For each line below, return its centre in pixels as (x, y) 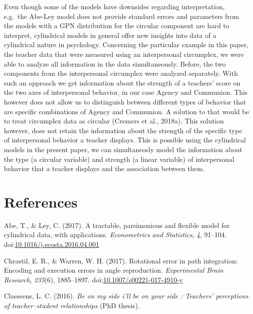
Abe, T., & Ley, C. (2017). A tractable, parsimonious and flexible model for (117, 225)
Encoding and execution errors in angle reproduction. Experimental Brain (114, 270)
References (41, 201)
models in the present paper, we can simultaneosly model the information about (123, 149)
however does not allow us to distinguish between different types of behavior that (125, 101)
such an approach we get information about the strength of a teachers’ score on (122, 82)
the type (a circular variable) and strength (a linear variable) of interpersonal (119, 159)
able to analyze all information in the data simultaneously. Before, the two (115, 63)
